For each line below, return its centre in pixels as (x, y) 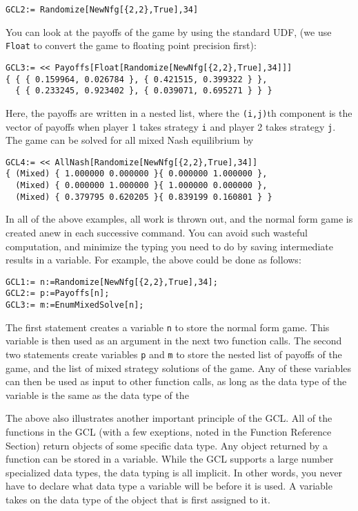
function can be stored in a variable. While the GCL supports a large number (170, 459)
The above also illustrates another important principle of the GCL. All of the (169, 418)
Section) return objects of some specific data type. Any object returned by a (167, 445)
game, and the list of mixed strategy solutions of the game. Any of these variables (179, 368)
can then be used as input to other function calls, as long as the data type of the (176, 381)
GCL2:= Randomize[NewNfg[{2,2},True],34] (102, 10)
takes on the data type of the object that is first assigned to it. (138, 499)
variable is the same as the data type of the (97, 394)
